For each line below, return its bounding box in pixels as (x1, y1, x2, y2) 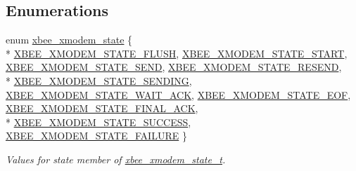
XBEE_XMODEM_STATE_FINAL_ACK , (6, 101, 198, 116)
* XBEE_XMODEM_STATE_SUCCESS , (6, 114, 191, 129)
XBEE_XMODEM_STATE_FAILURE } (6, 128, 187, 143)
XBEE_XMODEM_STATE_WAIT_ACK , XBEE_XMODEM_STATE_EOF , (6, 87, 351, 102)
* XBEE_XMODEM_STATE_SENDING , (6, 73, 192, 88)
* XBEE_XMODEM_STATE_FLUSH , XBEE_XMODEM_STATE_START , (6, 46, 348, 60)
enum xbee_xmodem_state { (6, 32, 133, 47)
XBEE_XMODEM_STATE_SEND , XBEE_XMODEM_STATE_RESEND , (6, 60, 342, 74)
